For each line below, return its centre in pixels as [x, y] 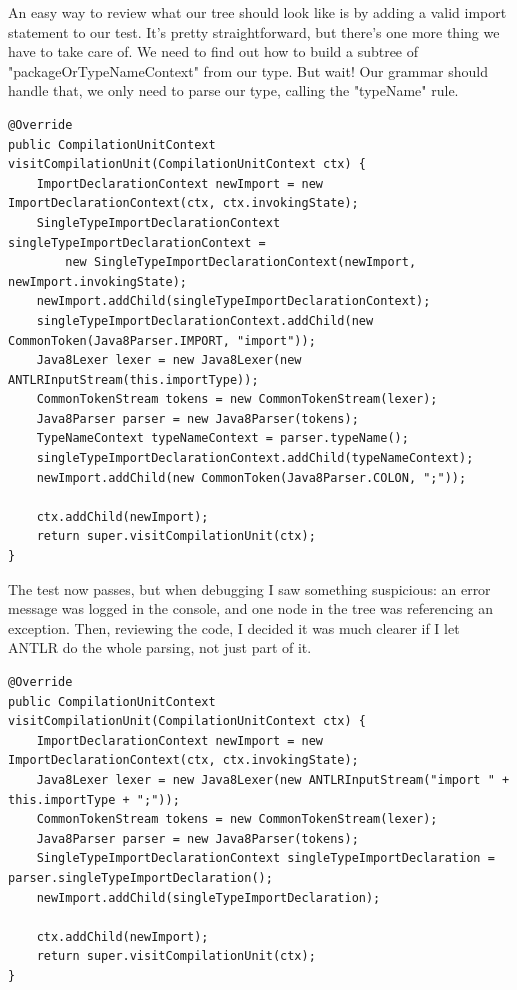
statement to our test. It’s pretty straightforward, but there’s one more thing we [254, 31]
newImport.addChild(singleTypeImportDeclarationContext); [233, 301]
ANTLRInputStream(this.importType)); [133, 379]
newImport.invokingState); [97, 281]
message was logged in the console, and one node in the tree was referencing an [250, 608]
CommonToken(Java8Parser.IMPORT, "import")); [162, 340]
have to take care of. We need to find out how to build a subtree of [213, 51]
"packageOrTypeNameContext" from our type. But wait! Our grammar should [248, 70]
